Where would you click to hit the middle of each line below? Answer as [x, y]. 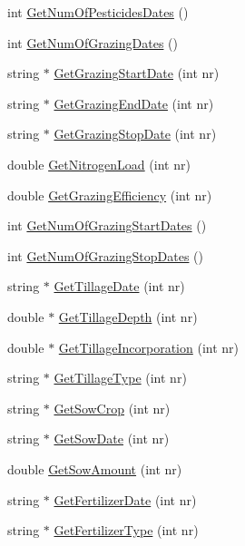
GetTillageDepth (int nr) [128, 316]
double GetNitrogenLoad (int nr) [99, 164]
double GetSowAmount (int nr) [95, 468]
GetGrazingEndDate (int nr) [134, 103]
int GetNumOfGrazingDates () [93, 42]
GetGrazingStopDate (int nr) [135, 134]
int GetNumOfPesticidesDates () [98, 12]
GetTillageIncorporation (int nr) [148, 347]
